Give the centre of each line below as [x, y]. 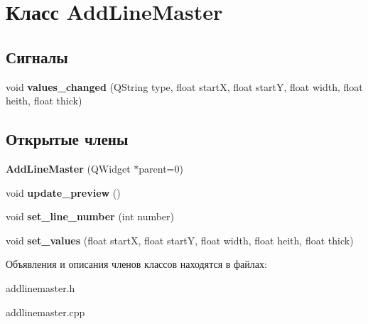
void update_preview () [63, 192]
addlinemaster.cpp [45, 312]
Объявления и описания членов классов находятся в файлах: [136, 264]
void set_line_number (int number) [90, 216]
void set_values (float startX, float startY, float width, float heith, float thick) [180, 240]
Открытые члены [67, 139]
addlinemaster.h [40, 287]
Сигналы [37, 56]
